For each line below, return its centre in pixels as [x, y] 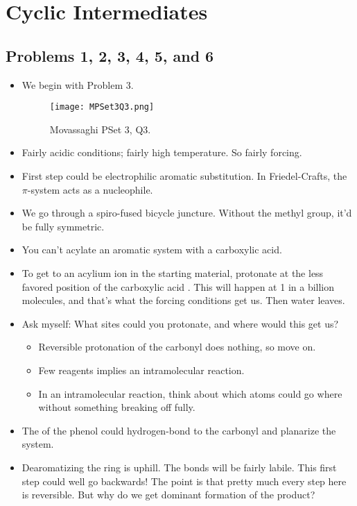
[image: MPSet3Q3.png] [102, 107]
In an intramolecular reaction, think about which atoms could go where [190, 393]
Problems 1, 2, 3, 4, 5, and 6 [110, 55]
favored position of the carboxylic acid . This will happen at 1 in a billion [178, 286]
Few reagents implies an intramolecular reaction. [141, 370]
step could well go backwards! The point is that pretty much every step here [184, 481]
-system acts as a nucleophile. [90, 189]
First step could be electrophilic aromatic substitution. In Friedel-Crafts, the [184, 176]
